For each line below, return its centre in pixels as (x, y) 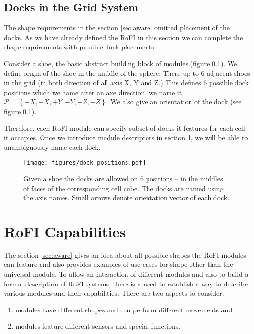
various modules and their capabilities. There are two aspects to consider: (114, 293)
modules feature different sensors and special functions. (98, 326)
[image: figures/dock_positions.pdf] (85, 163)
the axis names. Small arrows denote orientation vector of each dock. (127, 198)
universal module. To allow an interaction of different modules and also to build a (126, 274)
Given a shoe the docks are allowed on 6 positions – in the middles (123, 178)
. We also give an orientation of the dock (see (174, 102)
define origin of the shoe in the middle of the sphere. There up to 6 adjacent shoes (127, 73)
